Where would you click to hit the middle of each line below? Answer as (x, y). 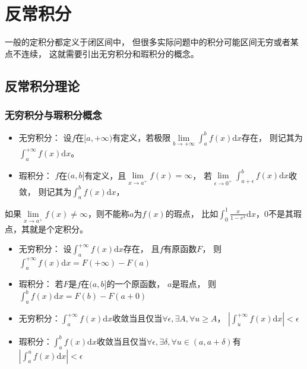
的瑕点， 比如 (192, 213)
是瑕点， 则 (194, 284)
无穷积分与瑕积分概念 (53, 115)
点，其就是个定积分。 (46, 228)
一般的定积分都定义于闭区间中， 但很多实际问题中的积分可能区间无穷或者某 (152, 42)
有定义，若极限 (142, 137)
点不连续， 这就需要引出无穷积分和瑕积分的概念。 (102, 53)
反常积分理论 (42, 85)
